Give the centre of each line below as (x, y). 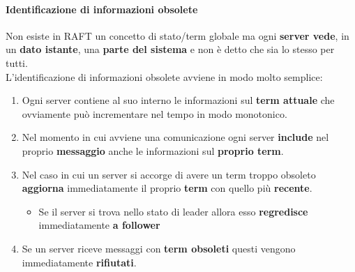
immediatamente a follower (99, 225)
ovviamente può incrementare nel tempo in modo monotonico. (154, 113)
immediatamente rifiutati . (79, 262)
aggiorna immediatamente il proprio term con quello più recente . (167, 188)
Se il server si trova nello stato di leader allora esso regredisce (173, 211)
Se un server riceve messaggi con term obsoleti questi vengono (159, 248)
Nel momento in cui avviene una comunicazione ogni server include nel (175, 137)
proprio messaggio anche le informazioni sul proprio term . (153, 150)
